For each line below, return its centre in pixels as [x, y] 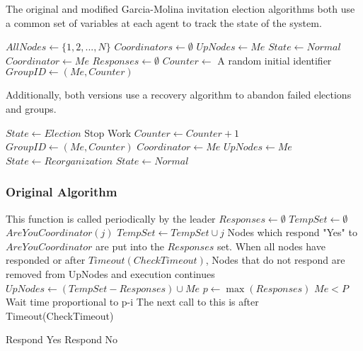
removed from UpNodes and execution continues [110, 273]
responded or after [46, 260]
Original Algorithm [62, 192]
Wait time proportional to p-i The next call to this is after [132, 302]
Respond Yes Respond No [62, 339]
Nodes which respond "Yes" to [292, 232]
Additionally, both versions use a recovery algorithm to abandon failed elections [179, 95]
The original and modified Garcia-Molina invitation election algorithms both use [180, 9]
